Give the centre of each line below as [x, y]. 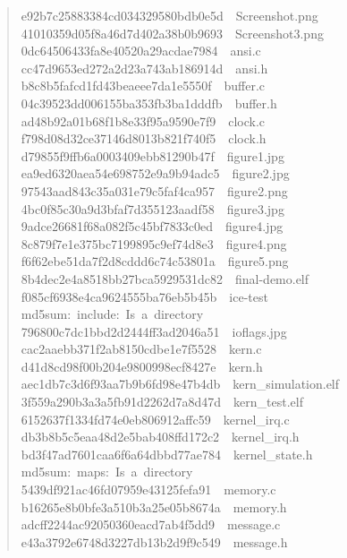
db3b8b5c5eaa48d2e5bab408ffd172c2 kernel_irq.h [160, 437]
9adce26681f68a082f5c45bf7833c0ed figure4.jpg [152, 226]
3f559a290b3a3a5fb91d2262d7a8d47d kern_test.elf [162, 402]
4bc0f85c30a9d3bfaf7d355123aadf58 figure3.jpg [152, 208]
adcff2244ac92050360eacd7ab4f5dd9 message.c [151, 524]
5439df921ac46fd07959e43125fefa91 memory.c [148, 489]
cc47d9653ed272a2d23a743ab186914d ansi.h [144, 68]
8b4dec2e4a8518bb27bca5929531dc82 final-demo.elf [165, 278]
